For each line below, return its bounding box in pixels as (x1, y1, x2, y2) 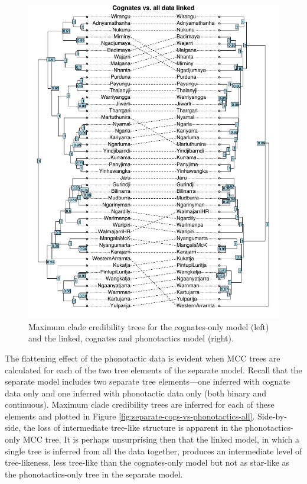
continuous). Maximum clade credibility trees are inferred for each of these (5, 398, 275, 411)
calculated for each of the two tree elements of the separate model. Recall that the (5, 363, 302, 376)
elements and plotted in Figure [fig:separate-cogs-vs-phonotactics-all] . (5, 409, 255, 422)
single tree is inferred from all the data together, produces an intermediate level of (5, 444, 302, 457)
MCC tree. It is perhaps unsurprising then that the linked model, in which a (22, 433, 300, 446)
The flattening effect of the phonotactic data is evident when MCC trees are (5, 351, 280, 364)
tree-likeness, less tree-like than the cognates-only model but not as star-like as (5, 456, 290, 469)
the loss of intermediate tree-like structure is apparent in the (23, 421, 243, 434)
